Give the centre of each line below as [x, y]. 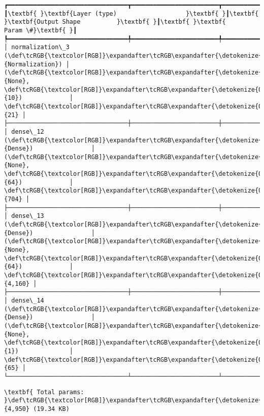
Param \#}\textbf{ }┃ [41, 30]
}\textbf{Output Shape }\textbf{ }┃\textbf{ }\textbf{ [115, 22]
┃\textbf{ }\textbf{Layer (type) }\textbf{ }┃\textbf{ [131, 13]
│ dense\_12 [24, 131]
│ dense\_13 [24, 216]
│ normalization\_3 [37, 47]
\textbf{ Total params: [44, 392]
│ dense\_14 [24, 300]
